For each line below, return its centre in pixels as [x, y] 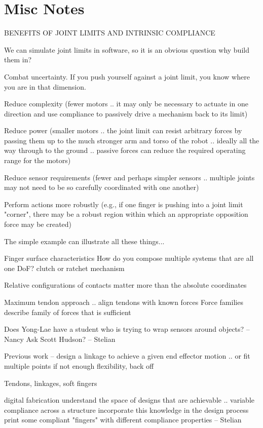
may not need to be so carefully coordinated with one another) [102, 187]
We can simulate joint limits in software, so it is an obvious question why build [127, 49]
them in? [18, 60]
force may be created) [38, 224]
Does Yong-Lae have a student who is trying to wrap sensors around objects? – [127, 329]
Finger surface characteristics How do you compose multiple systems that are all [129, 258]
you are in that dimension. [45, 86]
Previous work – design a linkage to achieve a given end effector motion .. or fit [127, 356]
